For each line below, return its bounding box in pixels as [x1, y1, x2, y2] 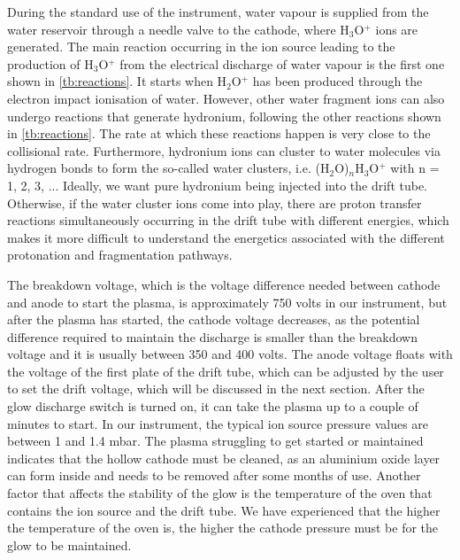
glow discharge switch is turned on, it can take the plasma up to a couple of [7, 397, 418, 416]
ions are [375, 19, 418, 38]
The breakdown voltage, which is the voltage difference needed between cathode [7, 275, 441, 293]
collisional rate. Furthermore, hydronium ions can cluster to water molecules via [7, 141, 441, 159]
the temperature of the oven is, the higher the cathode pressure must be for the [7, 518, 439, 537]
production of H [7, 54, 94, 73]
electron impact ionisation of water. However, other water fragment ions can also [7, 89, 445, 107]
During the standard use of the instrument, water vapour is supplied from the [7, 3, 429, 20]
